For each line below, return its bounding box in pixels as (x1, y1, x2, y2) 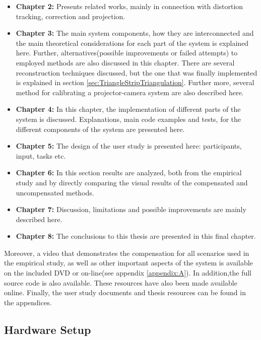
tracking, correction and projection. (16, 11, 125, 21)
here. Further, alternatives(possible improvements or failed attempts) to (16, 47, 238, 58)
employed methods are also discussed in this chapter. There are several (16, 57, 235, 67)
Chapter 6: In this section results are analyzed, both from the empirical (16, 167, 242, 178)
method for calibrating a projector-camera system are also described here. (16, 87, 244, 97)
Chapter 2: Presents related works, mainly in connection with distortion (16, 1, 243, 11)
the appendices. (4, 297, 52, 307)
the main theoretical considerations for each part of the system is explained (16, 37, 249, 48)
